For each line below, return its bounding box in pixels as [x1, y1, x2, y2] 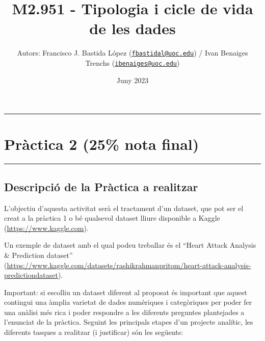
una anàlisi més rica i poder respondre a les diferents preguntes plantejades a [4, 306, 245, 317]
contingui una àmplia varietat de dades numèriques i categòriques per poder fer [4, 297, 252, 307]
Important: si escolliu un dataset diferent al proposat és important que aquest [4, 286, 247, 297]
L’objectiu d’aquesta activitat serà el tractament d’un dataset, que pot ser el [4, 202, 244, 213]
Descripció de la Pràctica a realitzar [4, 178, 198, 194]
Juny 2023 [116, 74, 149, 85]
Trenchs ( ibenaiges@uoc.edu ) [85, 57, 180, 68]
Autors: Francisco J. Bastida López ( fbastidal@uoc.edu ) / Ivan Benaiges [17, 47, 248, 58]
